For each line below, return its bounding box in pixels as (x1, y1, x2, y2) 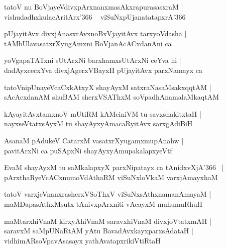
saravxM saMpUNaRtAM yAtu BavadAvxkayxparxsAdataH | (4, 225, 193, 236)
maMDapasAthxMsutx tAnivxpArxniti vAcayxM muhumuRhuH (4, 198, 202, 209)
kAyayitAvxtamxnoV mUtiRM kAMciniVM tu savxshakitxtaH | (4, 108, 201, 119)
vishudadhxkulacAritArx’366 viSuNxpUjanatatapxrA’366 (4, 11, 186, 22)
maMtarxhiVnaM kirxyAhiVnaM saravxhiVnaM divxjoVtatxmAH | (4, 215, 211, 226)
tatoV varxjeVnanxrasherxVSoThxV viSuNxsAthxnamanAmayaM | (4, 189, 211, 199)
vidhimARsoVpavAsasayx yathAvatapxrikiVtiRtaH (4, 235, 161, 245)
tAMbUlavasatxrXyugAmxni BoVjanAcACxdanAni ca (4, 38, 172, 48)
